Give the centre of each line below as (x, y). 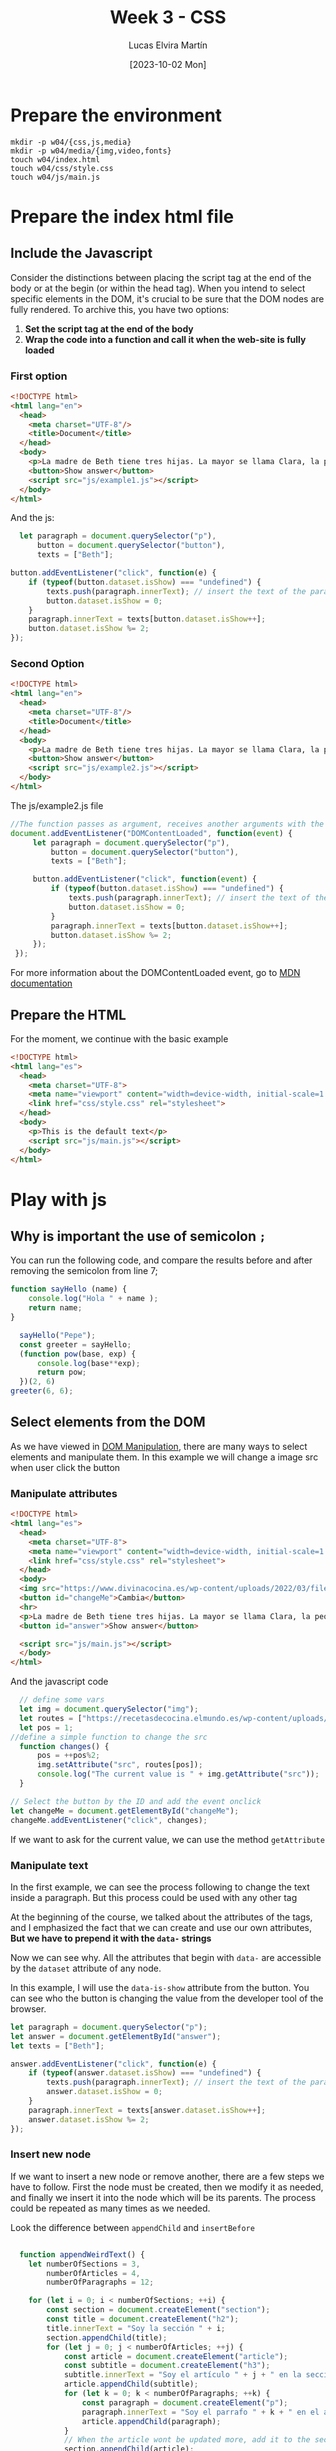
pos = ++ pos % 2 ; (68, 1756)
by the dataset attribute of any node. (86, 1968)
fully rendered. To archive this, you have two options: (120, 309)
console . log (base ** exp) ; (88, 1363)
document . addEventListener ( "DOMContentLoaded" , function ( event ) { (151, 833)
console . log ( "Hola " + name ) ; (93, 1299)
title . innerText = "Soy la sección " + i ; (136, 2328)
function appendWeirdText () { (82, 2254)
